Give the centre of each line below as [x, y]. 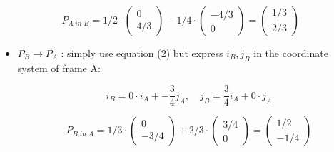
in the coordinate [291, 53]
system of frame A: [59, 67]
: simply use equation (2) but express [142, 53]
